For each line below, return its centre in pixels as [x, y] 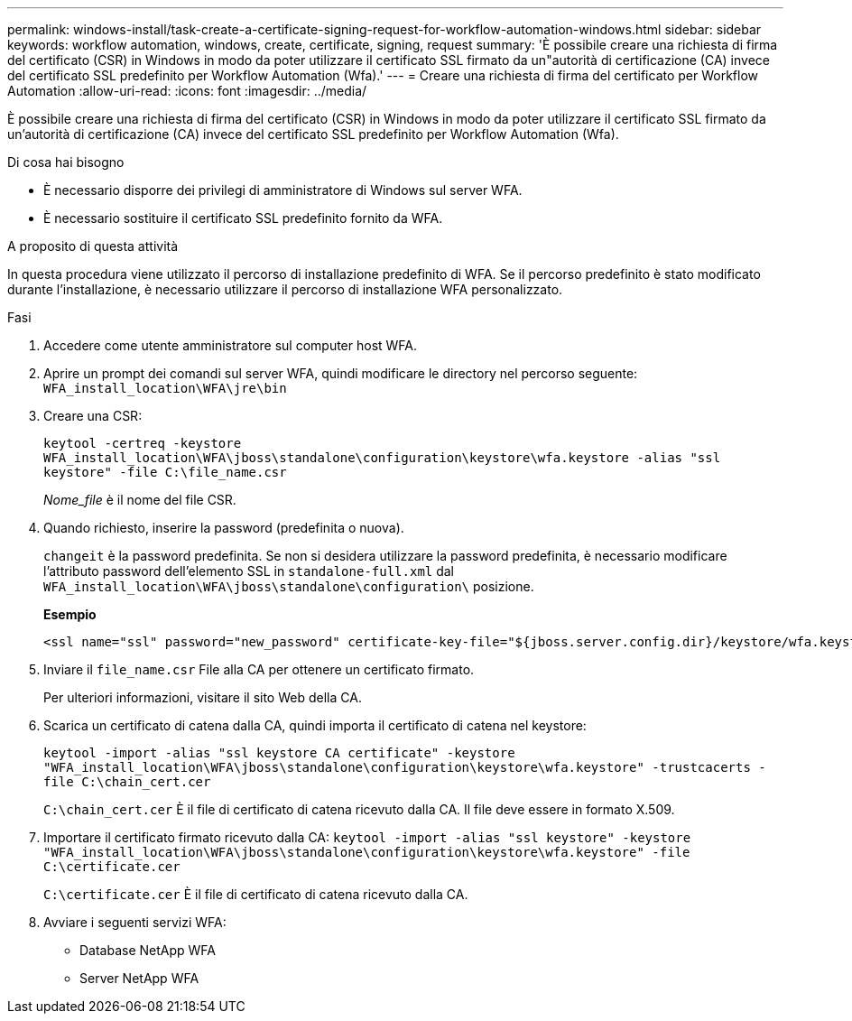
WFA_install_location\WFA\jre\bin [165, 388]
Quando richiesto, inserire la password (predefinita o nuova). [224, 528]
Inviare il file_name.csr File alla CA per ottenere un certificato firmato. [259, 669]
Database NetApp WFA [148, 950]
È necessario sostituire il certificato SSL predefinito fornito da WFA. [243, 218]
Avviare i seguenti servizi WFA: [135, 922]
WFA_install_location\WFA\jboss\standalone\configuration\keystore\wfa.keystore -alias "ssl [382, 458]
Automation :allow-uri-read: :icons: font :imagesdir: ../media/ [187, 91]
